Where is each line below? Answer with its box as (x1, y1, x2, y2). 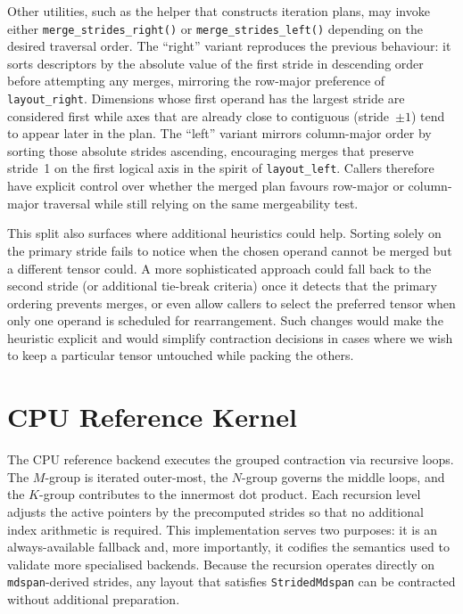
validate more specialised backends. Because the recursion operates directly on (7, 554, 435, 573)
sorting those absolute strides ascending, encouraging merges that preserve (7, 141, 414, 160)
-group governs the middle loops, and (242, 467, 445, 486)
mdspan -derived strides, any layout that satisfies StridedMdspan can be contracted (7, 572, 456, 591)
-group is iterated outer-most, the (45, 467, 228, 486)
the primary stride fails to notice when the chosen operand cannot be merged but (7, 241, 452, 259)
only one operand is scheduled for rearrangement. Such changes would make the (7, 311, 443, 330)
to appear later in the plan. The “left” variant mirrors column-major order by (7, 124, 432, 143)
